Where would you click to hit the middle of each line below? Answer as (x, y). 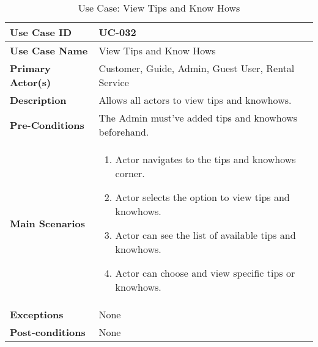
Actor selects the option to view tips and (202, 197)
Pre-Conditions (47, 125)
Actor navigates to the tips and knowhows (205, 159)
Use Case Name (49, 50)
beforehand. (124, 132)
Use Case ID (41, 32)
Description (38, 100)
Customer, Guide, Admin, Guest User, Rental (197, 68)
